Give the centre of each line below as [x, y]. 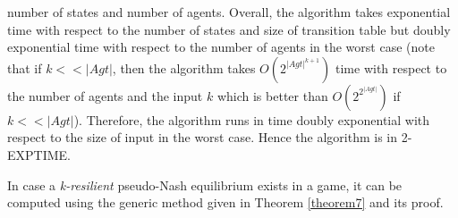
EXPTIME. [39, 154]
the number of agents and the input [105, 95]
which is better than [272, 95]
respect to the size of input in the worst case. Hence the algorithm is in [203, 137]
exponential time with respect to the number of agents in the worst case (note [221, 47]
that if [25, 67]
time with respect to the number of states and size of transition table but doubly [229, 29]
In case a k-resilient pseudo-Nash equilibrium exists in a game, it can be [205, 184]
